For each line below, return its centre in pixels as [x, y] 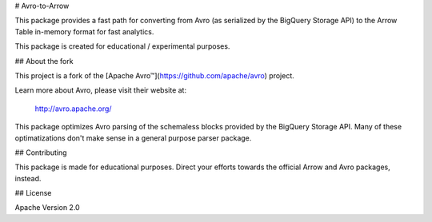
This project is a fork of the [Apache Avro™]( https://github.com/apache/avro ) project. [155, 75]
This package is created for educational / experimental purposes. [122, 46]
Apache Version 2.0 [47, 208]
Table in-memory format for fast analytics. [84, 31]
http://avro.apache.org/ [73, 109]
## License [33, 193]
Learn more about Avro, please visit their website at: [101, 90]
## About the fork [44, 61]
